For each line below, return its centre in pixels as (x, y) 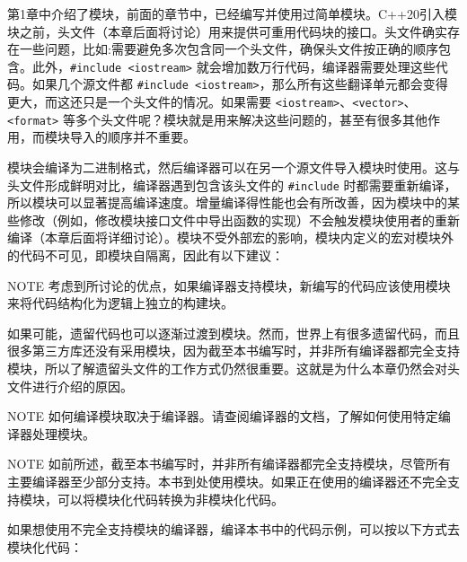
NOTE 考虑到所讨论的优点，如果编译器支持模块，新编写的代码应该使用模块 (229, 285)
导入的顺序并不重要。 (132, 137)
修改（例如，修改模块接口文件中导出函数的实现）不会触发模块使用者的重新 (239, 220)
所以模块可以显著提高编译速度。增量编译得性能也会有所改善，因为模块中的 (227, 202)
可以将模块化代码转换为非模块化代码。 (170, 499)
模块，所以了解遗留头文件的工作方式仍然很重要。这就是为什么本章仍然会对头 (233, 368)
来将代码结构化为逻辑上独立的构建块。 (120, 303)
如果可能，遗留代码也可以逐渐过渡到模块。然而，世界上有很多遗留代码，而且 (233, 333)
